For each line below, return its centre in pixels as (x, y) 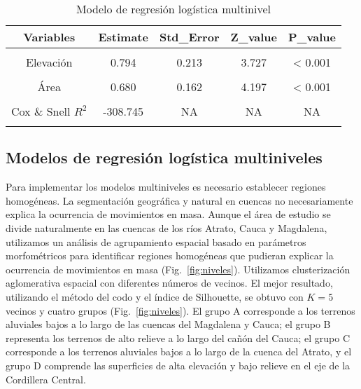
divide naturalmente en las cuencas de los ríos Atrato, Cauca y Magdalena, (167, 227)
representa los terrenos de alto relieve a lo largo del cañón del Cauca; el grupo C (178, 337)
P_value (312, 37)
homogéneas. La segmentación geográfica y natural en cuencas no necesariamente (179, 200)
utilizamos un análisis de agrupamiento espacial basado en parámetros (156, 241)
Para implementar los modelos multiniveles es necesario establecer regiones (166, 187)
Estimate (123, 37)
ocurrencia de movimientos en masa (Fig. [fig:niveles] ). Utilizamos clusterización (178, 269)
